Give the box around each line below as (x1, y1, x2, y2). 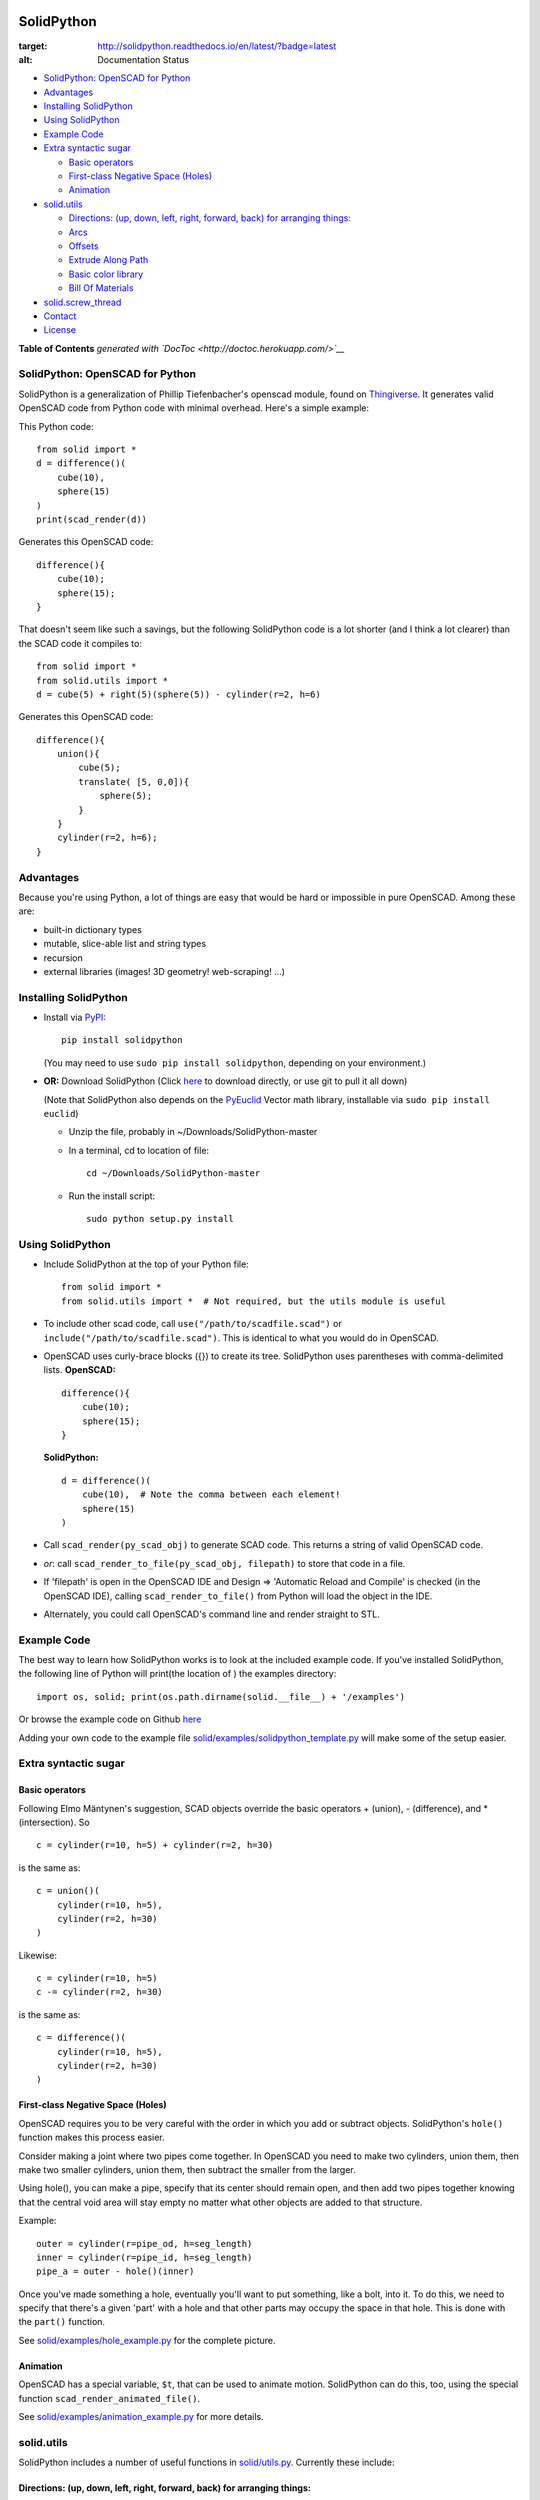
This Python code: (18, 420, 94, 432)
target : (18, 40, 48, 52)
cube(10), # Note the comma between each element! (81, 1489, 341, 1500)
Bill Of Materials (68, 282, 134, 294)
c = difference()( (36, 2032, 127, 2044)
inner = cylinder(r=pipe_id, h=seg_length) (36, 2251, 253, 2263)
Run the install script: (68, 1190, 156, 1202)
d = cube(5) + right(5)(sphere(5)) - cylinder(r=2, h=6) (36, 688, 322, 700)
